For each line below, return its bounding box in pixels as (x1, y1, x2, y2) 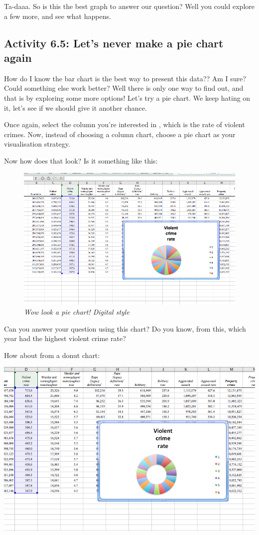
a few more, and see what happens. (4, 10, 111, 21)
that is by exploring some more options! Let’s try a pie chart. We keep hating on (4, 92, 251, 103)
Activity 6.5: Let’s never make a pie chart (4, 35, 224, 50)
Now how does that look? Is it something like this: (4, 155, 158, 166)
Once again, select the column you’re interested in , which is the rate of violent (4, 119, 245, 130)
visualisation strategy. (4, 139, 70, 149)
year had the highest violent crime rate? (4, 333, 126, 344)
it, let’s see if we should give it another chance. (4, 102, 147, 113)
